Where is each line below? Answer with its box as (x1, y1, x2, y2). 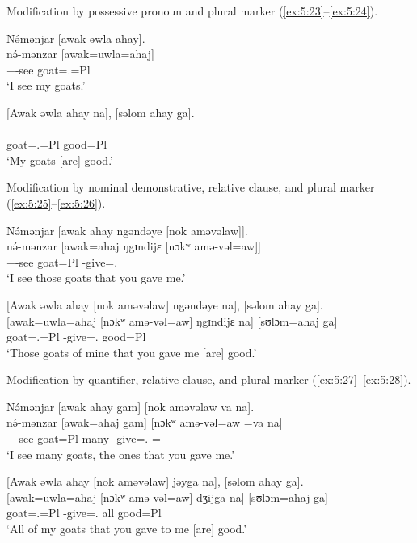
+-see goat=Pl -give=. (6, 253, 118, 270)
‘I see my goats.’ (6, 77, 86, 94)
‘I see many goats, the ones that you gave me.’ (6, 445, 235, 462)
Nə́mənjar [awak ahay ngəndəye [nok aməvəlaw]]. (6, 221, 248, 238)
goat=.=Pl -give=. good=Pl (6, 328, 146, 345)
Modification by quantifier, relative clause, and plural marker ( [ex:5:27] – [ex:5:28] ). (6, 371, 411, 388)
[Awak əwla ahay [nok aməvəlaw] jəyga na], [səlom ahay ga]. (6, 473, 304, 490)
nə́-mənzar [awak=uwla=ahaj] (6, 45, 154, 62)
